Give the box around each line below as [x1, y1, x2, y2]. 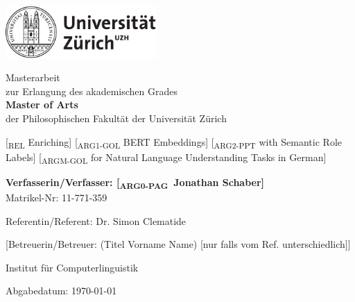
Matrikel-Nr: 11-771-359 [6, 190, 107, 204]
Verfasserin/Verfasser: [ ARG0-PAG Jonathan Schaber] [6, 174, 265, 191]
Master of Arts [6, 97, 78, 112]
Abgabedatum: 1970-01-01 [6, 283, 117, 298]
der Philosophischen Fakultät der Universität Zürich [6, 110, 227, 125]
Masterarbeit [6, 70, 60, 85]
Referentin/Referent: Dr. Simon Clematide [6, 213, 187, 228]
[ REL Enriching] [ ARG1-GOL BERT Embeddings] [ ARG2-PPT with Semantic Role [6, 134, 342, 151]
